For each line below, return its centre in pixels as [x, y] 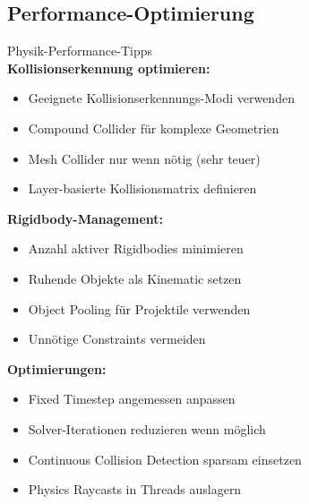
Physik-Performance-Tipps [80, 51]
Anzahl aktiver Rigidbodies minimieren [136, 248]
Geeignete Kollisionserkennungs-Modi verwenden [161, 98]
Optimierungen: [57, 368]
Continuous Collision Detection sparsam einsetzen [165, 459]
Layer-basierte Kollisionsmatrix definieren [142, 188]
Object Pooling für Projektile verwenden [139, 308]
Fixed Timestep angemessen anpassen [132, 399]
